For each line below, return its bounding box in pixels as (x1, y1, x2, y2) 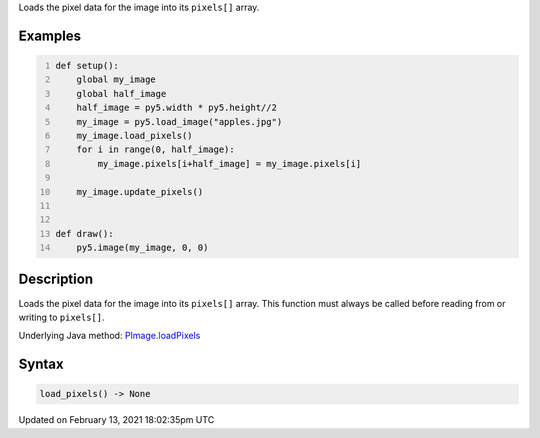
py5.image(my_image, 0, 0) (76, 242, 209, 254)
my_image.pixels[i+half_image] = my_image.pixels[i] (97, 158, 362, 169)
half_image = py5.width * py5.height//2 (76, 102, 277, 114)
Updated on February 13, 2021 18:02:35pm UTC (18, 414, 215, 426)
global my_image (76, 74, 157, 85)
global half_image (76, 88, 167, 99)
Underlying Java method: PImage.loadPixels (18, 330, 201, 342)
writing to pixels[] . (18, 311, 105, 323)
